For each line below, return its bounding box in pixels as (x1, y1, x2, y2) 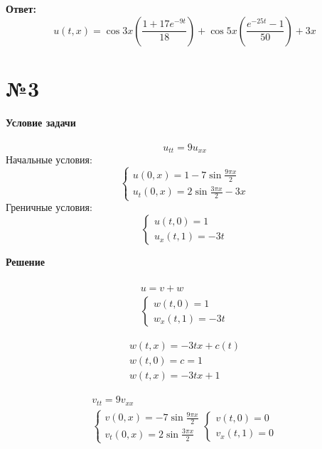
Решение (6, 254, 45, 269)
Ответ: (6, 1, 36, 16)
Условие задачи (6, 114, 76, 129)
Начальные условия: (6, 152, 92, 167)
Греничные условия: (6, 200, 92, 215)
